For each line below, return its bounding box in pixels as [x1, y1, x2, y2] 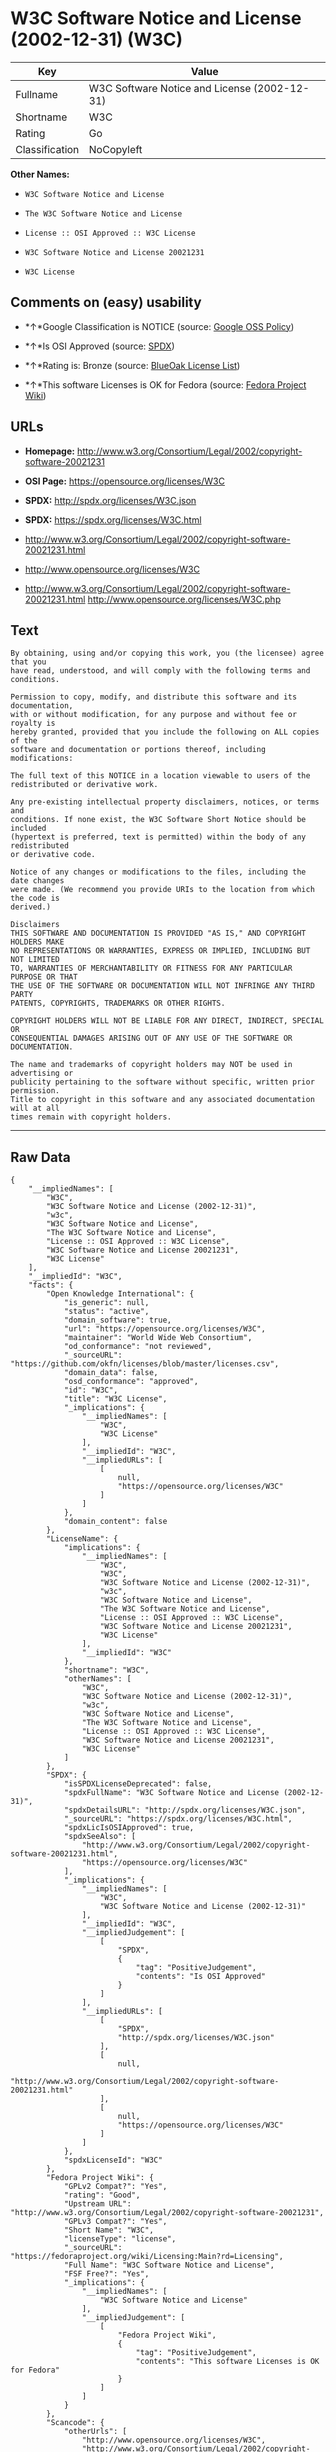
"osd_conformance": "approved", [63, 1377, 199, 1387]
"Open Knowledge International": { [46, 1289, 195, 1299]
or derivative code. [10, 850, 97, 860]
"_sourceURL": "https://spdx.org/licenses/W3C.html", [63, 1814, 293, 1824]
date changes [10, 876, 65, 886]
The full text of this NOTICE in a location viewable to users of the [10, 771, 311, 781]
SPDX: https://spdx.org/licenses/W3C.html [24, 513, 202, 526]
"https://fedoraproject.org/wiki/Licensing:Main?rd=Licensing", [10, 2252, 284, 2262]
